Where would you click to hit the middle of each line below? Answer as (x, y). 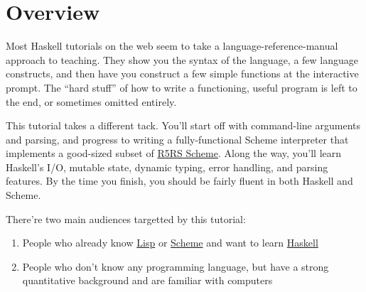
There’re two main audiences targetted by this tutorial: (126, 218)
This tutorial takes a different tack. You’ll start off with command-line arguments (183, 125)
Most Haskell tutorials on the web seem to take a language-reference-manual (172, 46)
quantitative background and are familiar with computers (147, 280)
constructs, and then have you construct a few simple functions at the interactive (182, 74)
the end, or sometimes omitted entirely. (91, 101)
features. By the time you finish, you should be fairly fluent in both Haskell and (179, 181)
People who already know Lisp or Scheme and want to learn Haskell (170, 243)
